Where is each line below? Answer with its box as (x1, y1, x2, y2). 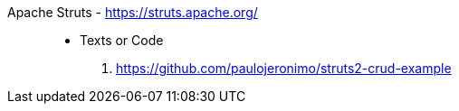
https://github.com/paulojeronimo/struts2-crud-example (116, 60, 452, 76)
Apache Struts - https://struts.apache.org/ (7, 5, 258, 20)
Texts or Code (80, 32, 164, 48)
